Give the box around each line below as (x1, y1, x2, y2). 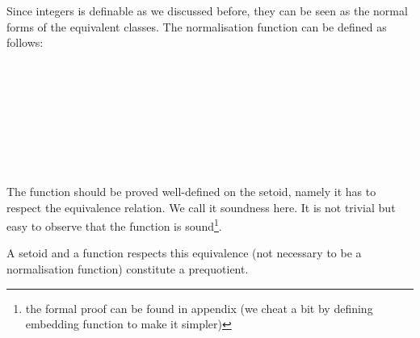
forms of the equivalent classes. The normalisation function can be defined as (6, 18, 387, 35)
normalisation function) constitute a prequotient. (6, 260, 249, 277)
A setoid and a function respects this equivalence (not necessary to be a (6, 244, 362, 261)
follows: (6, 34, 44, 51)
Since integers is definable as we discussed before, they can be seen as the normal (6, 2, 408, 19)
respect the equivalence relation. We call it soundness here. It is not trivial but (6, 198, 396, 215)
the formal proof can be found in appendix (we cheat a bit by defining (25, 299, 373, 316)
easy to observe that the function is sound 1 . (6, 215, 222, 234)
